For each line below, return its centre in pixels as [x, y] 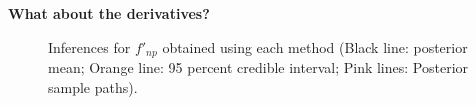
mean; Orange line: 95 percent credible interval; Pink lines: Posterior [258, 67]
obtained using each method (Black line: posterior [315, 46]
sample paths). [93, 86]
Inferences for [89, 46]
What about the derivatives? [109, 13]
